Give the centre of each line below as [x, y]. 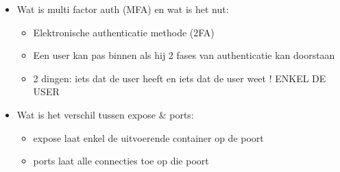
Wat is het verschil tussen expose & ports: [105, 114]
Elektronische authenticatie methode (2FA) [124, 32]
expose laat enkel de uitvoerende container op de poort [148, 137]
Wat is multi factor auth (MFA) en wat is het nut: [123, 9]
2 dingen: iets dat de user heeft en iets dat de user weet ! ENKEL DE [180, 78]
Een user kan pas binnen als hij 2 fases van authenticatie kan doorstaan [184, 55]
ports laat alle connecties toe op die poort [121, 161]
